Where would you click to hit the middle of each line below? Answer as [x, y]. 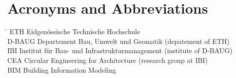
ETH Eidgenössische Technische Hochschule [75, 31]
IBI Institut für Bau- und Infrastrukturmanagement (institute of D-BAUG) [120, 50]
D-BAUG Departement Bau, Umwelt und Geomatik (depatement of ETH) [118, 41]
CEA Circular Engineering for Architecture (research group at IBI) [108, 60]
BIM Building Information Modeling [62, 69]
